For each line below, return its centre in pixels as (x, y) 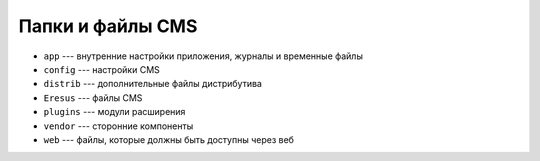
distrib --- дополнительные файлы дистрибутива (152, 84)
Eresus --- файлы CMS (93, 97)
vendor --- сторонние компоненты (118, 126)
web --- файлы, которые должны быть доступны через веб (169, 139)
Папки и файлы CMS (108, 26)
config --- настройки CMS (101, 69)
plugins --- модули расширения (114, 112)
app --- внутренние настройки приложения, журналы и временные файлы (203, 56)
